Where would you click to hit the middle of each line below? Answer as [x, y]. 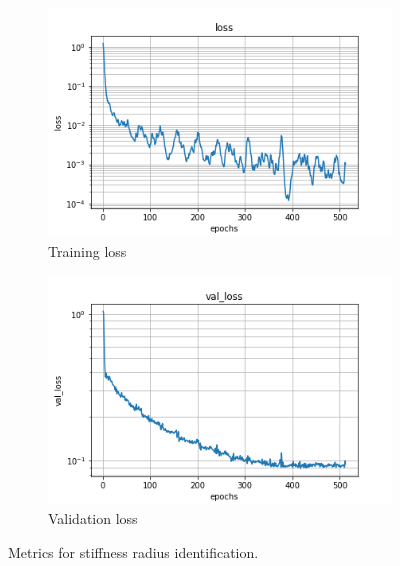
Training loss [87, 250]
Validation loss [93, 518]
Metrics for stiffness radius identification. [133, 552]
